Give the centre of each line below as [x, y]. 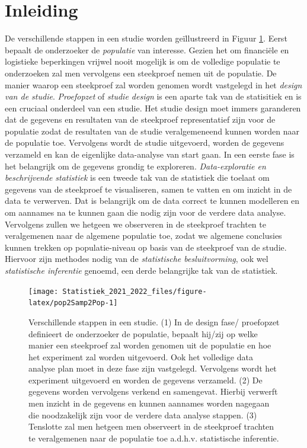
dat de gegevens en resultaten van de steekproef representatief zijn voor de [140, 119]
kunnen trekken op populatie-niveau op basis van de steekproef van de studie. [146, 247]
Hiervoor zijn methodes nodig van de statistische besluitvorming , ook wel [137, 259]
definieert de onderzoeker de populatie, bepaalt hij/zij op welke [143, 333]
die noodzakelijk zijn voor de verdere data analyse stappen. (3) [143, 415]
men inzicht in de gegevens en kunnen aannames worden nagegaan [149, 403]
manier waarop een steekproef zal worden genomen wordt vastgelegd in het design [153, 84]
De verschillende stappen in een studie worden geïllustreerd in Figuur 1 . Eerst [146, 38]
